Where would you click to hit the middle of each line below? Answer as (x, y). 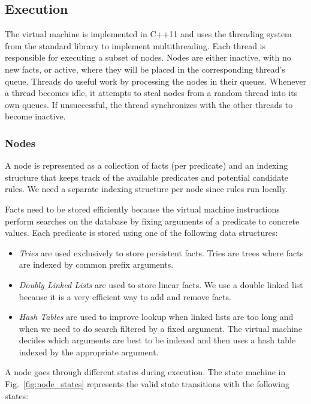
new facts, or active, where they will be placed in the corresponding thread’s (145, 69)
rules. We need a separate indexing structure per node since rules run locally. (147, 189)
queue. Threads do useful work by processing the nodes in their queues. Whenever (156, 81)
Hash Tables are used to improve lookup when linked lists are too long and (156, 317)
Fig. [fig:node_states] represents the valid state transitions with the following (147, 384)
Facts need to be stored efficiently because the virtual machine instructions (142, 209)
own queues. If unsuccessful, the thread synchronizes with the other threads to (149, 104)
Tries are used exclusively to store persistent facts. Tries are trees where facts (161, 252)
